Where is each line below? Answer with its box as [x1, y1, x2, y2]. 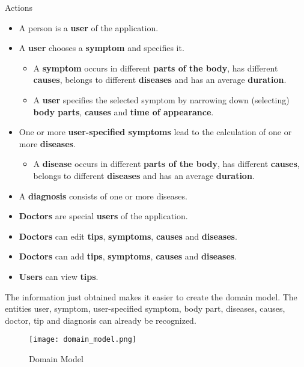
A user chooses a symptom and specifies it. [19, 41, 184, 54]
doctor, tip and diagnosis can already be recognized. [5, 314, 196, 326]
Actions [5, 1, 32, 13]
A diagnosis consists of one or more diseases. [19, 189, 187, 202]
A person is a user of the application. [19, 21, 159, 34]
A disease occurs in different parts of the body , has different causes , [33, 157, 300, 170]
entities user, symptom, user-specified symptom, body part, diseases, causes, [5, 302, 285, 315]
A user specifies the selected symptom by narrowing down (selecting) [33, 93, 290, 106]
